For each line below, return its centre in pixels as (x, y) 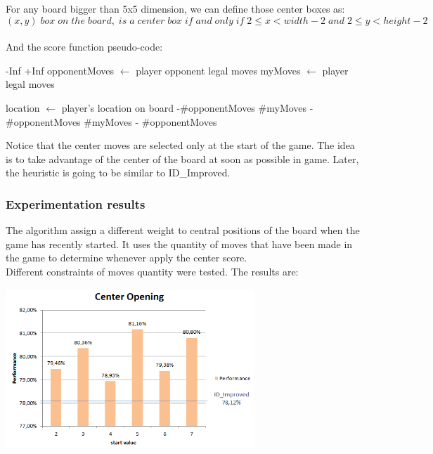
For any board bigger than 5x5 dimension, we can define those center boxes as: (175, 8)
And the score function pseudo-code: (84, 47)
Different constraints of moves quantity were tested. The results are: (152, 271)
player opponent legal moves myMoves (218, 70)
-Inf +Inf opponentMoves (60, 70)
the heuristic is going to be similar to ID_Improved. (118, 173)
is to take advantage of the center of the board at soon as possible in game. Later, (182, 158)
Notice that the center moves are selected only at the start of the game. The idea (180, 145)
